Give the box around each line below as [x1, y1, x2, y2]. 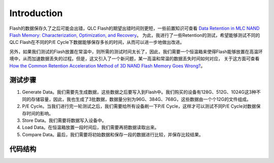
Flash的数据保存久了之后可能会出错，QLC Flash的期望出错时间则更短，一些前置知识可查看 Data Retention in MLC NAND [9, 25, 260, 31]
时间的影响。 [26, 110, 53, 116]
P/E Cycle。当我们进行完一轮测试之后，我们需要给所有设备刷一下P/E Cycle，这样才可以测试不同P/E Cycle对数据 [22, 103, 256, 110]
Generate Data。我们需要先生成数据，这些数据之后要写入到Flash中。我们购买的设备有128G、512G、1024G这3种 [22, 89, 256, 95]
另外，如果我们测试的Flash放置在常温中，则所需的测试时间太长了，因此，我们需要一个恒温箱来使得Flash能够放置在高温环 [9, 48, 263, 55]
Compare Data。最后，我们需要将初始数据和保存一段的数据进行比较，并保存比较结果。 [22, 131, 204, 137]
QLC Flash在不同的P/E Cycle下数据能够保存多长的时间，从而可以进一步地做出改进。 [9, 39, 185, 45]
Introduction [9, 8, 63, 19]
